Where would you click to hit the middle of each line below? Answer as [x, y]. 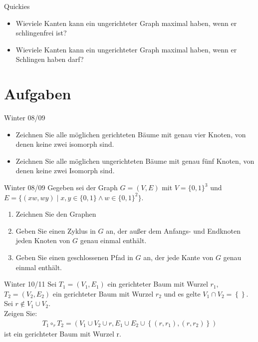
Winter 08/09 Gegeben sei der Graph [61, 187]
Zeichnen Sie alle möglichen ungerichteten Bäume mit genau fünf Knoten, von [135, 161]
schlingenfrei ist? [41, 33]
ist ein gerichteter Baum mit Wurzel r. [63, 333]
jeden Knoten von [43, 240]
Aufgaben [38, 94]
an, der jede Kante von [178, 257]
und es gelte [182, 293]
